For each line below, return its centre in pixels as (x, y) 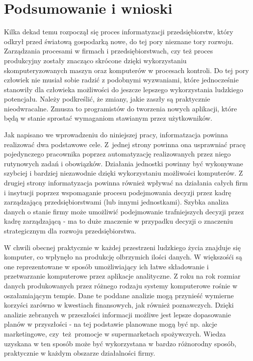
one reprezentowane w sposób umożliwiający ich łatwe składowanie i (106, 266)
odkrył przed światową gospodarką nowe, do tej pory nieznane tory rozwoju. (119, 41)
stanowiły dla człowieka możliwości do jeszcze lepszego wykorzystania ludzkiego (124, 89)
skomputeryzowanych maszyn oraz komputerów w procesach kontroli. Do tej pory (126, 70)
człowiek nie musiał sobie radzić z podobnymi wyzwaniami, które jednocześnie (121, 80)
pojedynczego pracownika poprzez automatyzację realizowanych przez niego (117, 154)
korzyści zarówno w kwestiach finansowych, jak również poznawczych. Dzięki (119, 305)
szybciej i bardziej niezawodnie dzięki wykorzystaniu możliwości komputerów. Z (124, 173)
